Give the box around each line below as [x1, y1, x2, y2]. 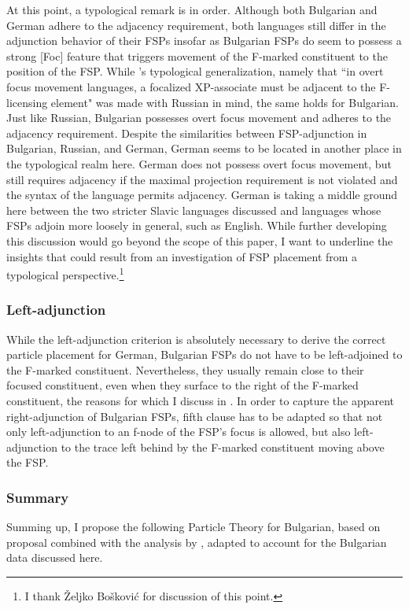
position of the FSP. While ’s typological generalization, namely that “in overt [6, 63, 384, 79]
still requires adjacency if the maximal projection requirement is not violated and [6, 171, 398, 187]
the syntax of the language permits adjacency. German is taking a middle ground [6, 186, 398, 203]
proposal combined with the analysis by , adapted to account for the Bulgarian [6, 533, 387, 550]
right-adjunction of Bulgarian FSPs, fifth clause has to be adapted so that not [6, 408, 383, 424]
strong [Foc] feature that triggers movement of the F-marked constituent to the [6, 47, 388, 64]
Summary [6, 487, 69, 507]
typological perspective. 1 [6, 264, 124, 282]
